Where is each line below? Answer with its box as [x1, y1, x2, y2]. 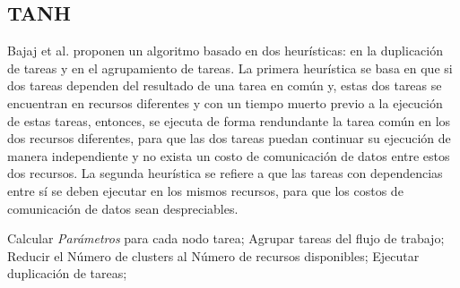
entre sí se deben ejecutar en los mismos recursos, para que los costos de [7, 181, 404, 199]
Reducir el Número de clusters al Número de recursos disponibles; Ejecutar [7, 246, 420, 265]
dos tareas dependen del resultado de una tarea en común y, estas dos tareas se [7, 76, 442, 95]
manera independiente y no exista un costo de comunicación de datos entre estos [7, 146, 450, 165]
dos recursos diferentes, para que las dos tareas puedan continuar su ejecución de [7, 129, 451, 148]
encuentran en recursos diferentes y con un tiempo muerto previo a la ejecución [7, 93, 443, 112]
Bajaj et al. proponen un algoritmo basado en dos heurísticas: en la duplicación [7, 41, 444, 60]
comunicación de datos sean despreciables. [7, 199, 239, 217]
